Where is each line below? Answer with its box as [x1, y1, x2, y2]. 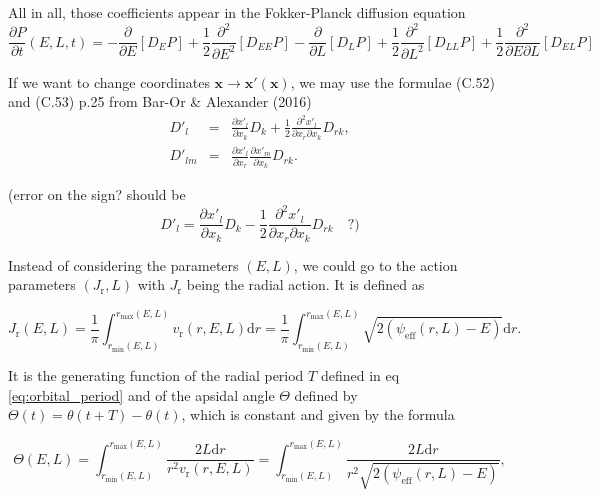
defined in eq [320, 365, 400, 386]
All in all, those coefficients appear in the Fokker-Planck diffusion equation [8, 2, 466, 22]
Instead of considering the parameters [8, 254, 239, 275]
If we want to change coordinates [8, 71, 210, 92]
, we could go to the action [293, 254, 458, 275]
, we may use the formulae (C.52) [290, 71, 495, 92]
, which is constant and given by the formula [181, 404, 455, 425]
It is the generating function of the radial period [8, 365, 304, 386]
